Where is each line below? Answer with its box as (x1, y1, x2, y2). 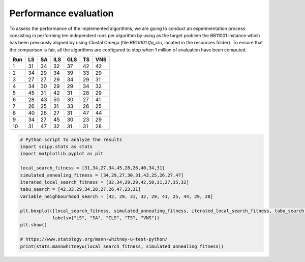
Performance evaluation (9, 8, 114, 19)
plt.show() (20, 222, 47, 228)
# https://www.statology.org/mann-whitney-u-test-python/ (20, 237, 168, 242)
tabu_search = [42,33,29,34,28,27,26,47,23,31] (20, 186, 141, 192)
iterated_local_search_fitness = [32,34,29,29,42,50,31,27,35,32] (20, 180, 189, 185)
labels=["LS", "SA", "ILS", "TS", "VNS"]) (52, 215, 160, 221)
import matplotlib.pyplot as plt (20, 151, 104, 157)
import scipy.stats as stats (20, 144, 93, 150)
